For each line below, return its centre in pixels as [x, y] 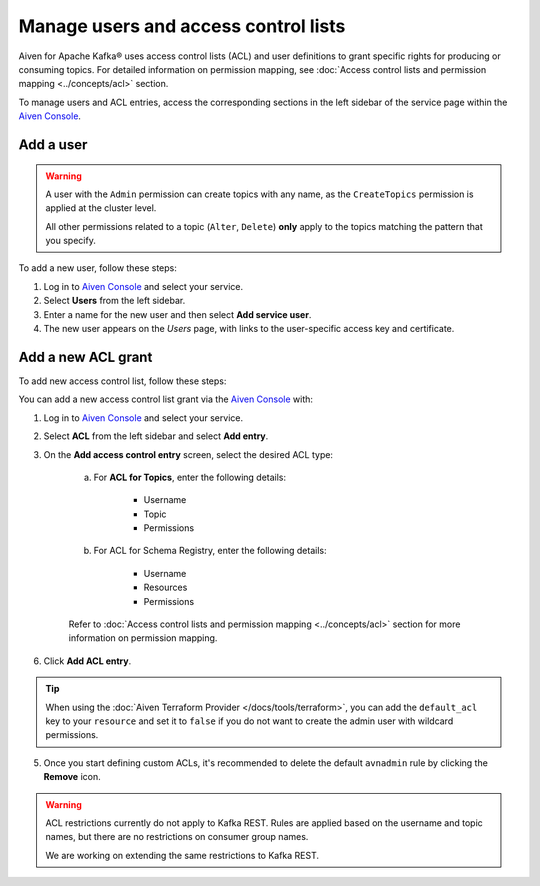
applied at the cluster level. [101, 208]
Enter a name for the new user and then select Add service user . [177, 314]
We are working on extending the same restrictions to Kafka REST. [182, 855]
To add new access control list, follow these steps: [122, 381]
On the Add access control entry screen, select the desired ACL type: [188, 454]
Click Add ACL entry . [87, 661]
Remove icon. [72, 777]
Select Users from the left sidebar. [114, 301]
